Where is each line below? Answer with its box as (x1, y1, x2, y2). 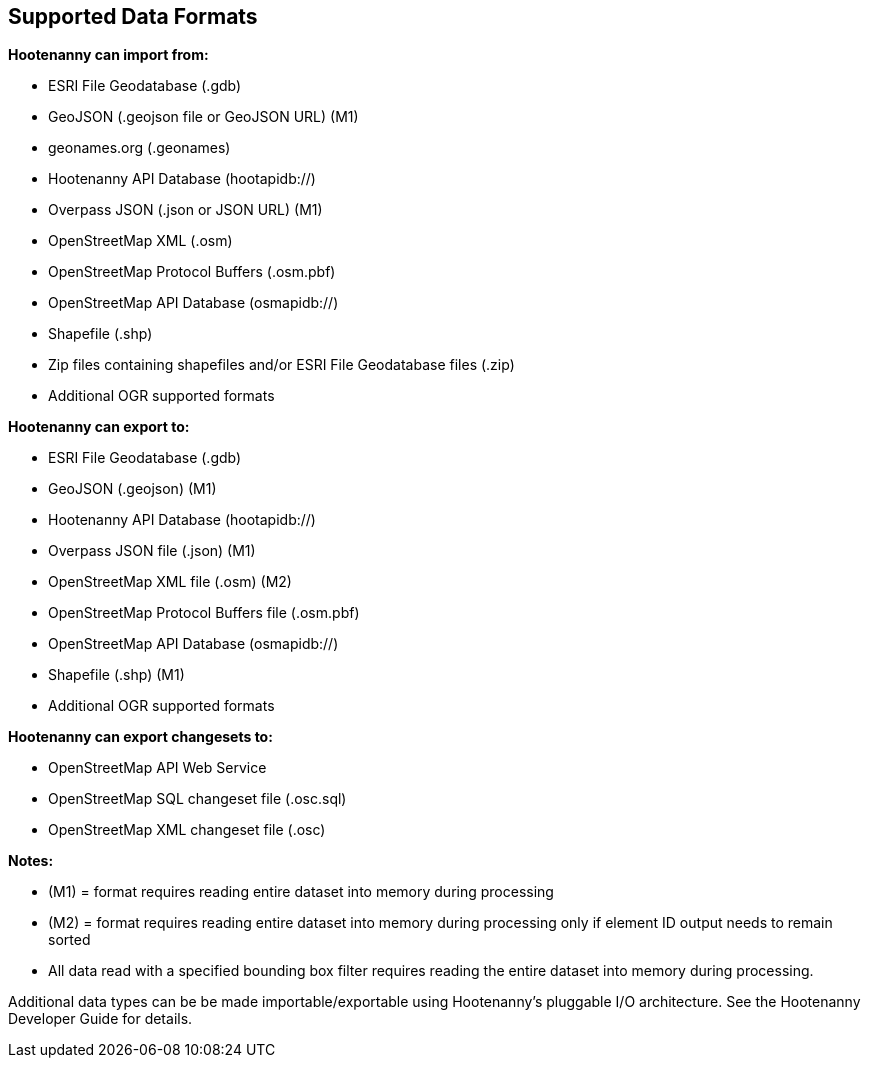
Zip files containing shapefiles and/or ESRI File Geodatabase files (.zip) (48, 356, 515, 374)
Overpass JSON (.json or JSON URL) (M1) (48, 201, 323, 219)
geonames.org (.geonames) (48, 139, 231, 157)
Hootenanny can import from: (8, 46, 209, 64)
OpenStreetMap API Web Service (48, 759, 267, 777)
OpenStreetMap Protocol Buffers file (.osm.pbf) (48, 604, 360, 622)
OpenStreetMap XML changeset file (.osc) (48, 821, 326, 839)
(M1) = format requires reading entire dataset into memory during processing (48, 883, 554, 901)
